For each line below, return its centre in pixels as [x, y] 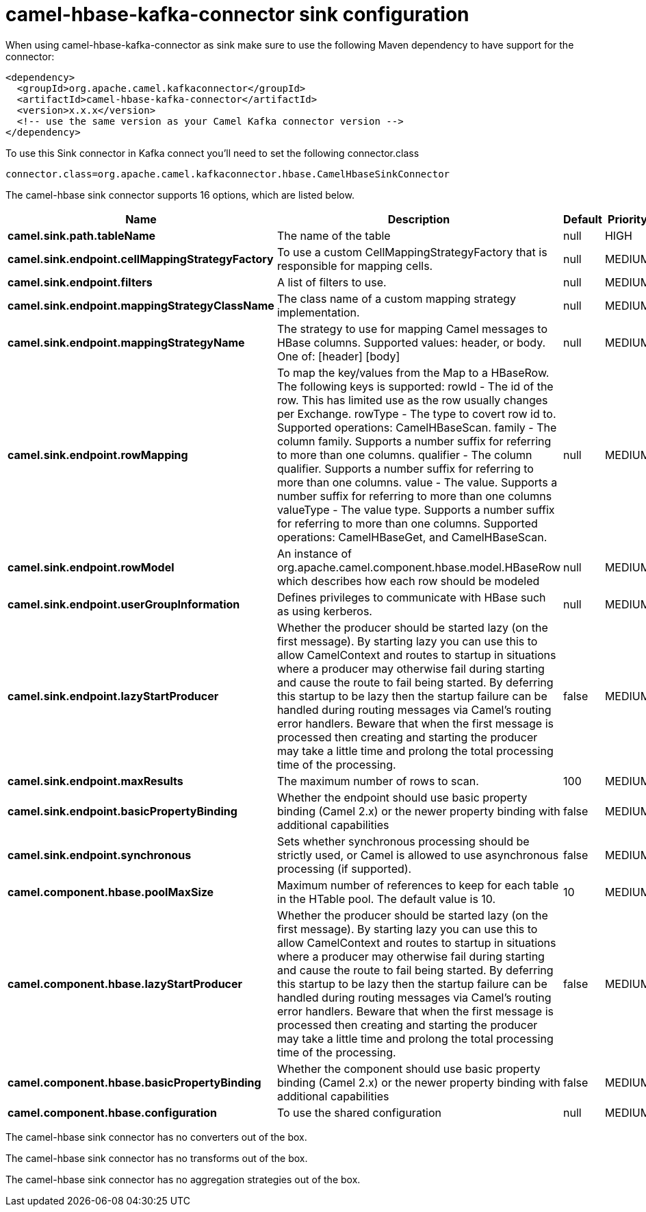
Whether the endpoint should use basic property [402, 797]
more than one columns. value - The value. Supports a [417, 482]
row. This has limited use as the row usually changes [412, 400]
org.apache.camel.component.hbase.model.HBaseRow [419, 567]
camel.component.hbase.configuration [113, 1112]
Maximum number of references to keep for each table [418, 885]
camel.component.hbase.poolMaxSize [111, 892]
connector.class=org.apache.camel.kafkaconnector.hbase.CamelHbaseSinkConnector [228, 174]
